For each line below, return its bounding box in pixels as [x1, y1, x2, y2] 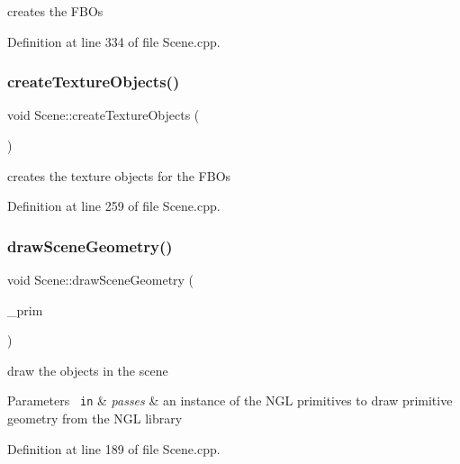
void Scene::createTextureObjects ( [7, 105, 200, 124]
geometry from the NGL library [7, 409, 183, 428]
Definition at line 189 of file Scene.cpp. [7, 439, 221, 458]
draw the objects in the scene [7, 360, 168, 379]
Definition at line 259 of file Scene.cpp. [7, 196, 221, 215]
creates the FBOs [7, 2, 104, 20]
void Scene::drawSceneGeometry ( [7, 270, 194, 288]
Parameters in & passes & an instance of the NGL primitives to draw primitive [7, 391, 453, 410]
